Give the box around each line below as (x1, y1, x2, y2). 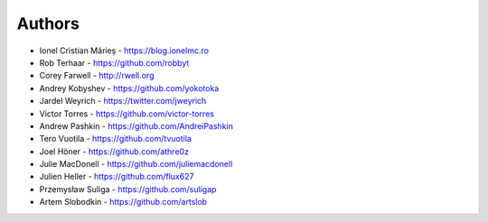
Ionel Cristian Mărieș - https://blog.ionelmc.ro (39, 45, 210, 56)
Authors (16, 14, 80, 33)
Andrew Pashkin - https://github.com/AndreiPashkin (39, 120, 234, 131)
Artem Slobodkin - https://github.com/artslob (39, 197, 208, 208)
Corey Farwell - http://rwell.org (39, 70, 155, 81)
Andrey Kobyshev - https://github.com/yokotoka (39, 82, 220, 94)
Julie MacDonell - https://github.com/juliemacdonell (39, 159, 233, 170)
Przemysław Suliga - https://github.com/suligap (39, 183, 217, 194)
